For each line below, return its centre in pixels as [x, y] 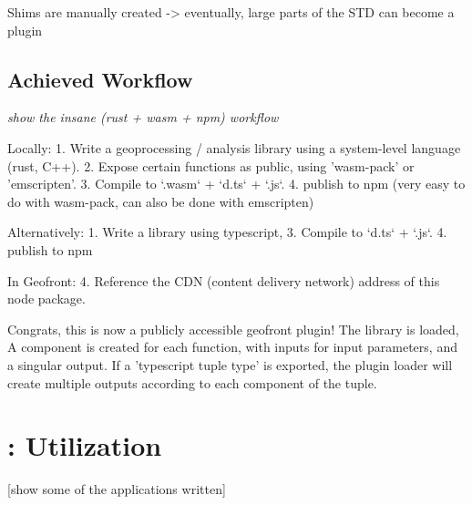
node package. [46, 299]
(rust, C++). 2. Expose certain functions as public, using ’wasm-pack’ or [211, 165]
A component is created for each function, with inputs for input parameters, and [232, 347]
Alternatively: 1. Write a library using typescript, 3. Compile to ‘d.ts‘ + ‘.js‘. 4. [227, 232]
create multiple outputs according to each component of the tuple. [192, 382]
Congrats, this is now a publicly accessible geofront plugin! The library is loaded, [233, 329]
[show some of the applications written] [117, 489]
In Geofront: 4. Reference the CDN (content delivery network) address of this [224, 280]
